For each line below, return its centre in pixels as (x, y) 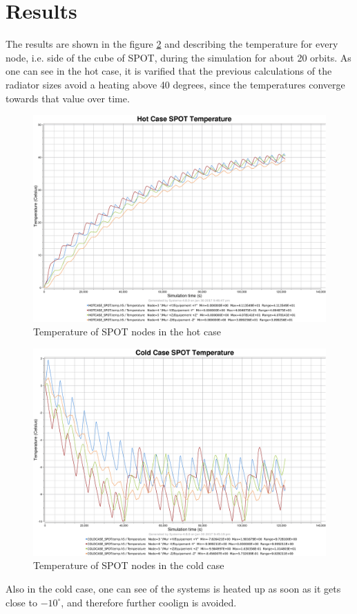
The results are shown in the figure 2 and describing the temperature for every (172, 44)
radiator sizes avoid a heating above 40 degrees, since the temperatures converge (175, 84)
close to (21, 602)
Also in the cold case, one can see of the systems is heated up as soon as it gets (173, 589)
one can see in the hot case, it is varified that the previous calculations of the (169, 71)
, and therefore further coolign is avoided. (149, 602)
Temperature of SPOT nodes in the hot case (127, 332)
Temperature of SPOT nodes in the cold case (129, 565)
